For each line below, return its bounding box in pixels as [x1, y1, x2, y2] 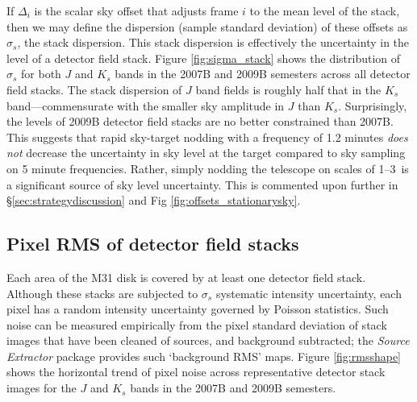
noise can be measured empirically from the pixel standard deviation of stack [6, 316, 387, 333]
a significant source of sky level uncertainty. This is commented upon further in [6, 176, 398, 193]
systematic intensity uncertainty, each [215, 284, 402, 301]
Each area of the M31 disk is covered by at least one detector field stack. [6, 268, 366, 285]
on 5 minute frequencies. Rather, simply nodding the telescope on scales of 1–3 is [6, 160, 409, 176]
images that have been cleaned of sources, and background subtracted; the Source [6, 332, 410, 349]
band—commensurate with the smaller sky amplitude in [6, 97, 285, 114]
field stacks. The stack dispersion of [6, 81, 182, 97]
